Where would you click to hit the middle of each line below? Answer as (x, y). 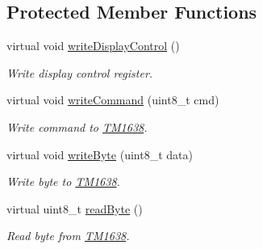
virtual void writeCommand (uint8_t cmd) (113, 100)
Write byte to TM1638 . (63, 181)
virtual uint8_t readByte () (75, 208)
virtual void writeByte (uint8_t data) (100, 154)
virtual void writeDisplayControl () (93, 46)
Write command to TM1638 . (77, 127)
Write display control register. (80, 72)
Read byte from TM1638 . (68, 236)
